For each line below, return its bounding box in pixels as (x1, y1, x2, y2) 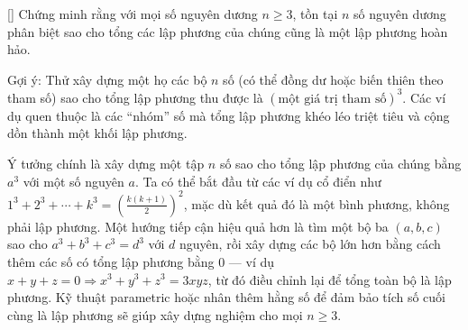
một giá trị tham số (278, 92, 387, 105)
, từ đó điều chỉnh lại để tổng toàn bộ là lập (207, 270, 452, 289)
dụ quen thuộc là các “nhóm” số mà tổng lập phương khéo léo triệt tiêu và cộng (7, 105, 450, 124)
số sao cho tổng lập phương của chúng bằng (219, 154, 462, 173)
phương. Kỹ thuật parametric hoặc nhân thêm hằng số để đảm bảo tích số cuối (7, 288, 445, 307)
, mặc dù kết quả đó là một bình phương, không (183, 194, 450, 213)
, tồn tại (292, 5, 338, 23)
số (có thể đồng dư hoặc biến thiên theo (223, 69, 444, 88)
